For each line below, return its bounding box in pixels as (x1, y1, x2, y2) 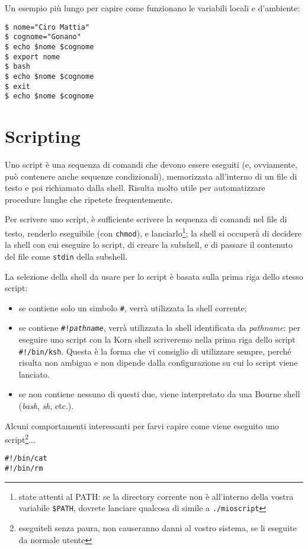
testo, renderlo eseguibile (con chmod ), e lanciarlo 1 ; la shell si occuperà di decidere (5, 225, 302, 239)
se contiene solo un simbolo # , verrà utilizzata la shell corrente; (18, 301, 247, 314)
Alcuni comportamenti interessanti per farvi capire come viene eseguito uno (5, 419, 279, 432)
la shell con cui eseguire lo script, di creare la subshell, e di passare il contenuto (5, 238, 293, 251)
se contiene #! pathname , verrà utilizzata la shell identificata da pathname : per (18, 321, 300, 334)
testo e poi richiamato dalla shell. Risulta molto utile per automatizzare (5, 181, 265, 194)
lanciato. (18, 368, 50, 380)
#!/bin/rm (5, 464, 43, 473)
